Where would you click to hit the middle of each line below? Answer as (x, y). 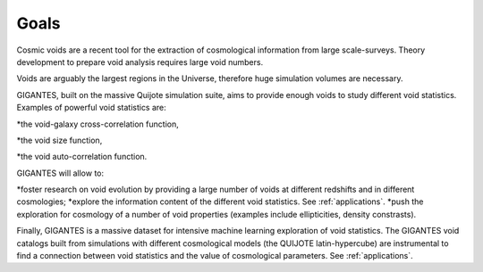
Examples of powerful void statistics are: (92, 108)
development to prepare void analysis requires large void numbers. (140, 62)
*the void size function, (59, 140)
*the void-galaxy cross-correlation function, (97, 124)
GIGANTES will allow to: (60, 173)
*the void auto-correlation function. (82, 157)
